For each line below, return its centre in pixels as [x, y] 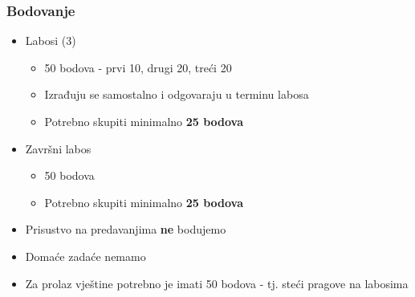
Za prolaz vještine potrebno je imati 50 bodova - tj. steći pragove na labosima [217, 283]
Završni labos [58, 148]
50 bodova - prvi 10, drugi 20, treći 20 [138, 67]
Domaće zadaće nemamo [85, 256]
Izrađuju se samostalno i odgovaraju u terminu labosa [177, 94]
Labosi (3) [51, 41]
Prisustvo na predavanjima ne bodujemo [126, 229]
